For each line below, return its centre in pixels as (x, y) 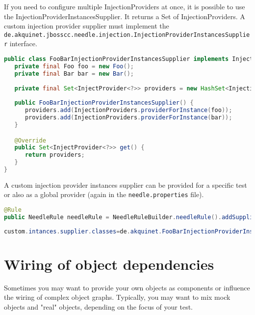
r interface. (21, 43)
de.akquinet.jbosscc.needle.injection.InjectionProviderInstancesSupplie (127, 35)
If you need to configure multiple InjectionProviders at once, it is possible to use (125, 6)
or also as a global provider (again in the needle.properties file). (104, 194)
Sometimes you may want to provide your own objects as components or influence (127, 287)
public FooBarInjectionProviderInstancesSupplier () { (104, 103)
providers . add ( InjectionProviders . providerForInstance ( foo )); (128, 110)
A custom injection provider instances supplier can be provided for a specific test (126, 185)
